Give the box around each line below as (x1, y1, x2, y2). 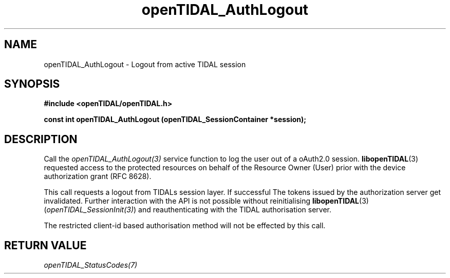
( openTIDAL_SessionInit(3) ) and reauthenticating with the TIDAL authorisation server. (44, 205, 331, 214)
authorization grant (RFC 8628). (44, 172, 152, 181)
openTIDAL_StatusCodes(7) (44, 261, 138, 270)
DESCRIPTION (4, 132, 78, 146)
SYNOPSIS (4, 77, 60, 91)
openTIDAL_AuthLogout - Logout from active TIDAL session (44, 59, 246, 69)
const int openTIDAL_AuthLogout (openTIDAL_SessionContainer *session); (44, 115, 307, 124)
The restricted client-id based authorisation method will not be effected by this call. (44, 221, 326, 230)
